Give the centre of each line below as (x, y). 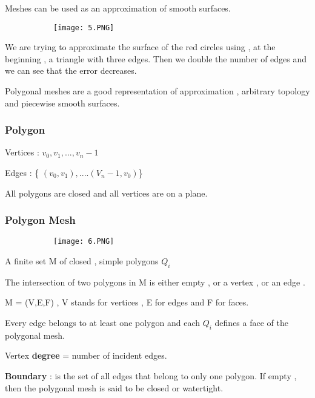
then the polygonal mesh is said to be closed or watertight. (114, 387)
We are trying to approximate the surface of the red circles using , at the (140, 47)
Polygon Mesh (40, 220)
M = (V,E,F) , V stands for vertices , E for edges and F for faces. (127, 302)
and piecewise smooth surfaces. (62, 103)
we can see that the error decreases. (71, 70)
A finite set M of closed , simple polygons (82, 261)
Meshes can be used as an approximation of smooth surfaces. (118, 8)
